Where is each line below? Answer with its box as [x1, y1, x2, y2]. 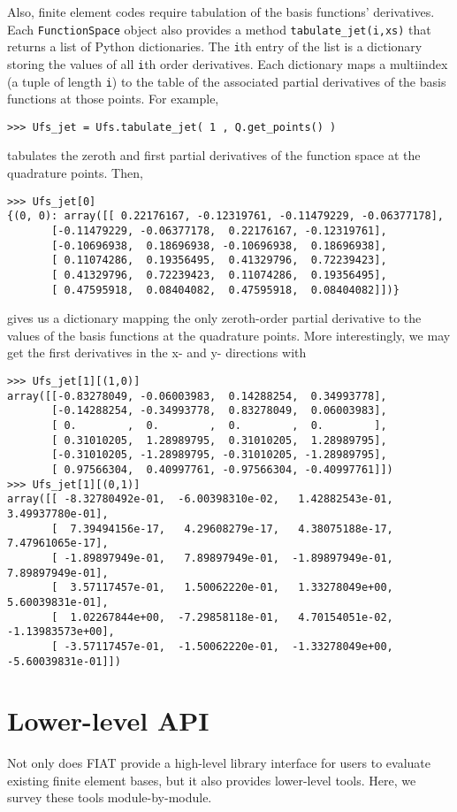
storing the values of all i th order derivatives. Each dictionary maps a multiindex [7, 54, 448, 73]
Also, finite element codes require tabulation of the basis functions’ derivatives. [7, 3, 435, 20]
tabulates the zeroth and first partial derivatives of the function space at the [7, 146, 421, 165]
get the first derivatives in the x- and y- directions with [7, 343, 307, 362]
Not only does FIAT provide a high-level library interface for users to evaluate [7, 754, 430, 772]
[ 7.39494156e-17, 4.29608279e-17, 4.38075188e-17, [51, 522, 393, 535]
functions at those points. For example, [7, 89, 219, 108]
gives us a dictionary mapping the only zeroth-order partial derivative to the [7, 309, 422, 327]
